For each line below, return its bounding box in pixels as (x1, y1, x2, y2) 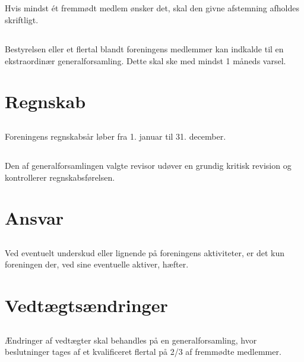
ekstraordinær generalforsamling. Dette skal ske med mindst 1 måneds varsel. (5, 54, 286, 67)
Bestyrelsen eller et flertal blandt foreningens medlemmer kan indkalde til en (5, 42, 284, 55)
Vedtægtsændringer (5, 293, 168, 317)
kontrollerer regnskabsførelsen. (5, 171, 115, 183)
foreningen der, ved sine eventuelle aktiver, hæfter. (5, 258, 189, 270)
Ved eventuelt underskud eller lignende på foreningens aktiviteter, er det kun (5, 246, 284, 259)
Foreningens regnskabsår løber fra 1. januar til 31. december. (5, 130, 226, 142)
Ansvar (5, 206, 64, 230)
